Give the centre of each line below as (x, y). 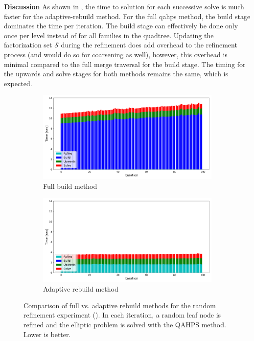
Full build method (70, 186)
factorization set (28, 45)
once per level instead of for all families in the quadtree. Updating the (109, 35)
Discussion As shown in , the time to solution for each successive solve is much (124, 6)
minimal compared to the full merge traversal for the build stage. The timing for (125, 64)
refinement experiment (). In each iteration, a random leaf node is (122, 315)
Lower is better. (47, 334)
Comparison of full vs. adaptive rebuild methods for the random (120, 305)
